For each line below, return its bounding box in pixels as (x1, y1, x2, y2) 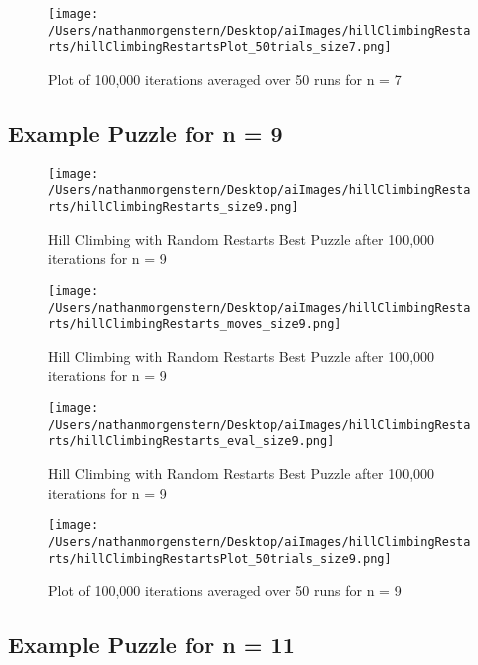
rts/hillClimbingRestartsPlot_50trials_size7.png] (48, 40, 392, 55)
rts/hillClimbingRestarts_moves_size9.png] (48, 317, 342, 332)
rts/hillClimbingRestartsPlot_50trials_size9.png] (48, 551, 392, 566)
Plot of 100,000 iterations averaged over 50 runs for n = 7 (48, 68, 402, 89)
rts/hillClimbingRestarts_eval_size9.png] (48, 434, 335, 449)
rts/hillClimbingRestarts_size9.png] (48, 200, 299, 215)
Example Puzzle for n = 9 (8, 117, 283, 148)
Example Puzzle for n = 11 (8, 629, 295, 660)
